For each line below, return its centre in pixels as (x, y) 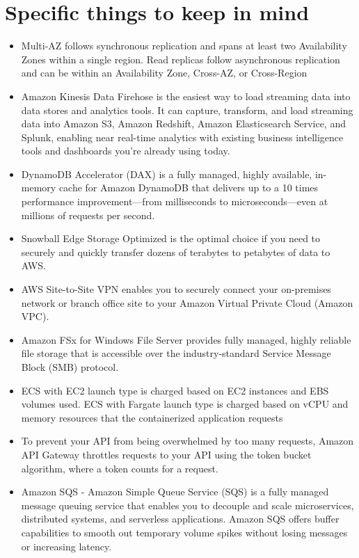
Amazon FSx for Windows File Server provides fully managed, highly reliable (186, 339)
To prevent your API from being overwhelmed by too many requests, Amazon (188, 441)
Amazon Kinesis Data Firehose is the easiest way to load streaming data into (186, 96)
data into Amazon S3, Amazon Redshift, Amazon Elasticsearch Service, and (183, 123)
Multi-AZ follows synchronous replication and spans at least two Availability (184, 46)
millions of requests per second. (88, 215)
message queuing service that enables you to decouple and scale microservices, (188, 505)
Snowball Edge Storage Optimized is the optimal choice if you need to (171, 238)
